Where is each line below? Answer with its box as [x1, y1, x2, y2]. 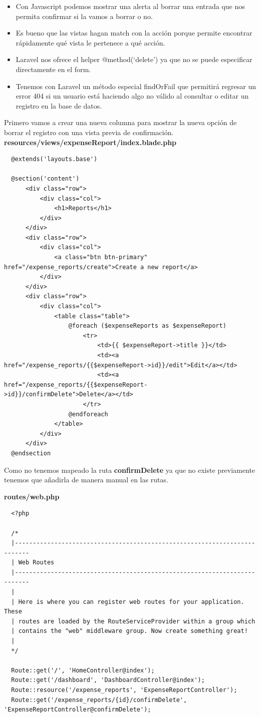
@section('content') [11, 175, 80, 183]
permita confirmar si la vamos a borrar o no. [16, 11, 153, 21]
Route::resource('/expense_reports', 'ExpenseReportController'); [11, 686, 237, 693]
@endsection [11, 449, 51, 457]
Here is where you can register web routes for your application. [18, 598, 244, 605]
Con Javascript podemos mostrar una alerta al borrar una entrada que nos [16, 1, 245, 11]
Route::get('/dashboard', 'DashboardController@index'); [11, 676, 205, 684]
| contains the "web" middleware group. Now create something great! [11, 627, 248, 635]
